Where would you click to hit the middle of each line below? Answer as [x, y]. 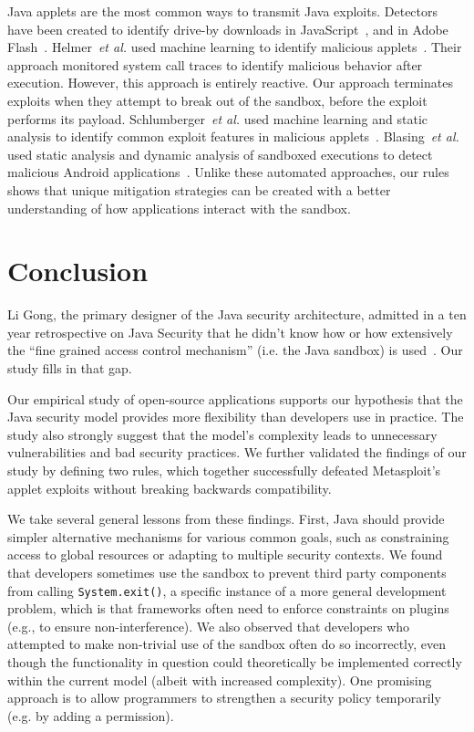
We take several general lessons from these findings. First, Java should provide [226, 519]
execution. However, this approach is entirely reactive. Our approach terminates [230, 83]
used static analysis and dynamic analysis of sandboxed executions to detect [220, 154]
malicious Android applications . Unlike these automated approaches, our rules [228, 172]
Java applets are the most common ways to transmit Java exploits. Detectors [223, 11]
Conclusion [78, 271]
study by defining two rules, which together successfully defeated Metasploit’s [224, 470]
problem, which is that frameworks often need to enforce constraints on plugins [228, 608]
